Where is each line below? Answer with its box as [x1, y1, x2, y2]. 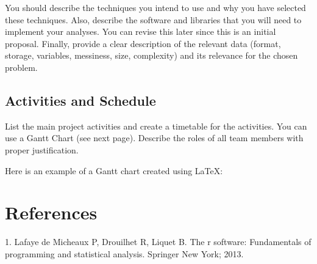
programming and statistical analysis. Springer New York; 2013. [5, 247, 244, 260]
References [5, 200, 98, 225]
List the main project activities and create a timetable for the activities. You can [5, 119, 307, 132]
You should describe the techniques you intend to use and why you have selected [5, 1, 306, 13]
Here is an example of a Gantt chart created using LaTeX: [5, 164, 223, 177]
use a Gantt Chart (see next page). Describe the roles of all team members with [5, 131, 304, 144]
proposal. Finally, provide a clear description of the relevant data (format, [5, 37, 281, 50]
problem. [5, 61, 38, 73]
